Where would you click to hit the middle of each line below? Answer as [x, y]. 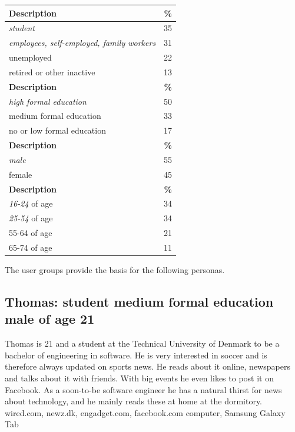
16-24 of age [31, 203]
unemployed [30, 57]
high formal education [48, 101]
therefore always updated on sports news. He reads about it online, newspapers [147, 366]
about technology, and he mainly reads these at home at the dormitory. [134, 401]
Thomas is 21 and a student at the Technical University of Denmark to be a [142, 343]
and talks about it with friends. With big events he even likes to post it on [139, 378]
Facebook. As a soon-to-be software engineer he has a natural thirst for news [143, 389]
